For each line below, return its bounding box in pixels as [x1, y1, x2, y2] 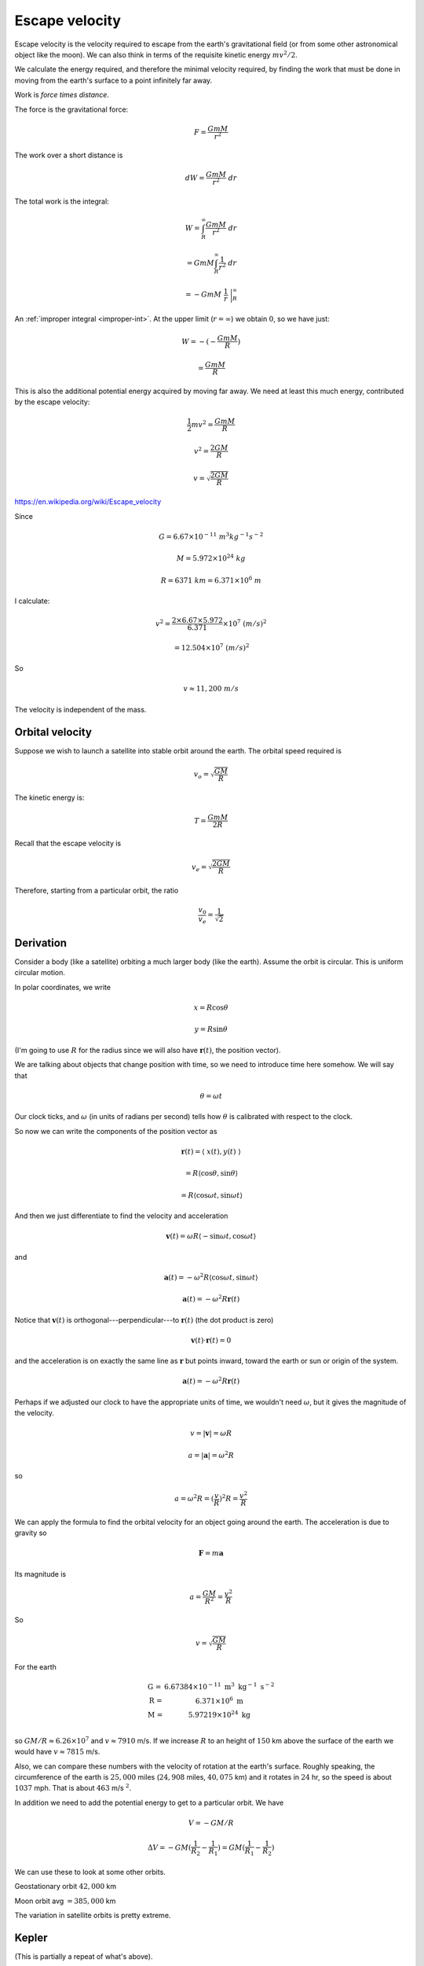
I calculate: [14, 596, 50, 606]
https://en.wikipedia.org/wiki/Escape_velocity [14, 497, 161, 506]
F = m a [198, 1549, 224, 1558]
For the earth [14, 1662, 57, 1671]
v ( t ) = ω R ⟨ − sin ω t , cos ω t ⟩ [166, 1232, 257, 1241]
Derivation [14, 937, 67, 949]
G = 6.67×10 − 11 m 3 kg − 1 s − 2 [158, 531, 264, 541]
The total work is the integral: [14, 197, 109, 206]
